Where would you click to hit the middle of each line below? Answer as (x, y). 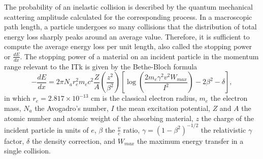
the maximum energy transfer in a (190, 141)
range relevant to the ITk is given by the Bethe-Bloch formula (101, 66)
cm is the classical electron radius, (144, 98)
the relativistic (223, 129)
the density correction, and (74, 141)
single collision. (27, 151)
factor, (14, 141)
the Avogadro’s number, (72, 108)
